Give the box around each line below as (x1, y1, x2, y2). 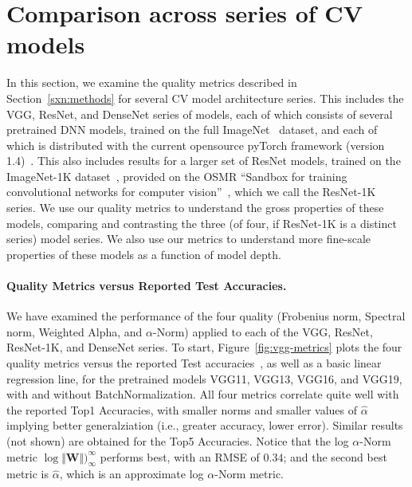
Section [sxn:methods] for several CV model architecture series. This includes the (6, 89, 404, 106)
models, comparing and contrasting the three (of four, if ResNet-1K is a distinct (6, 214, 397, 231)
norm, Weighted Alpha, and (6, 323, 143, 340)
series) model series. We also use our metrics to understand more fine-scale (6, 230, 371, 247)
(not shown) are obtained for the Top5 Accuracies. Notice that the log (6, 432, 349, 449)
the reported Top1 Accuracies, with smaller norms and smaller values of (6, 401, 358, 418)
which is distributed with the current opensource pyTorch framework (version (6, 136, 385, 153)
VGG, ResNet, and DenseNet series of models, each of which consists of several (6, 105, 393, 122)
